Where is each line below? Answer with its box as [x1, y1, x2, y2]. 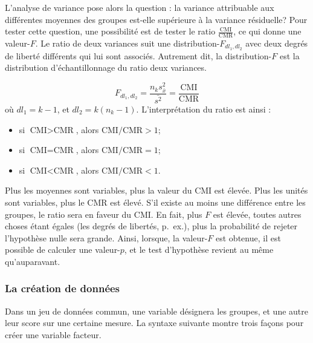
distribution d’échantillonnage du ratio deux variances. [5, 61, 207, 74]
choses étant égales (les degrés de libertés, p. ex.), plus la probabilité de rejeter [5, 220, 298, 232]
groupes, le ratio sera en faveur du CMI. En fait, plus [5, 207, 202, 220]
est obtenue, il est [216, 231, 281, 244]
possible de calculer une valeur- [5, 243, 120, 256]
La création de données [5, 281, 120, 296]
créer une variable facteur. [5, 328, 102, 341]
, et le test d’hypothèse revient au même [124, 243, 274, 256]
